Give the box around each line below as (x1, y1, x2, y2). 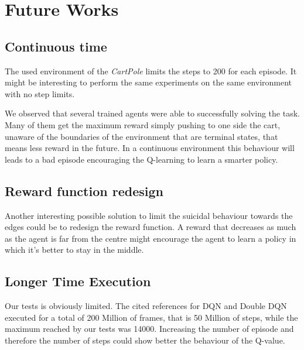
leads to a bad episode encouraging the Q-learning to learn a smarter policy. (5, 153, 278, 165)
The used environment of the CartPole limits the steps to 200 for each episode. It (5, 64, 297, 77)
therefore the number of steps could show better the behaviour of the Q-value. (5, 334, 285, 346)
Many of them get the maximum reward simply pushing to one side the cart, (5, 118, 281, 131)
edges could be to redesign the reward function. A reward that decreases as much (5, 221, 296, 233)
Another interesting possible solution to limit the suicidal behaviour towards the (5, 209, 293, 221)
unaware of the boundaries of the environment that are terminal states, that (5, 130, 278, 142)
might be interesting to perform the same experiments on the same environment (5, 76, 292, 88)
